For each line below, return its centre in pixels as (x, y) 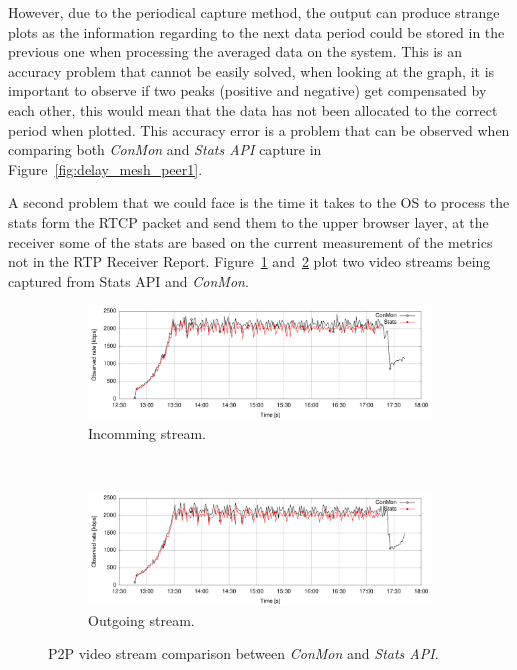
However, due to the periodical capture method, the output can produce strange (254, 12)
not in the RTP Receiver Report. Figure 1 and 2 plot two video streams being (249, 261)
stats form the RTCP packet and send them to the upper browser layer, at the (248, 221)
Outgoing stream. (141, 619)
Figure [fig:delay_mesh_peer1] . (105, 168)
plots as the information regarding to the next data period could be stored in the (256, 31)
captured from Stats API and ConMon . (128, 280)
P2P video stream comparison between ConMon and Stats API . (243, 653)
